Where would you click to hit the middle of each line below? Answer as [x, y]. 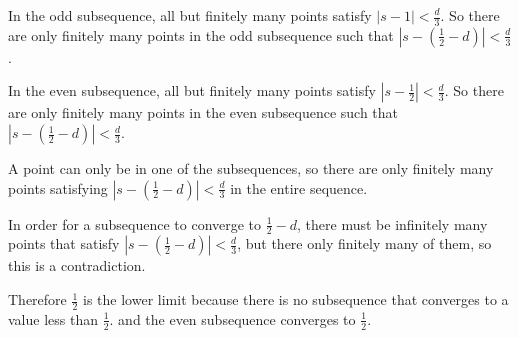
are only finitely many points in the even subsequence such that [203, 112]
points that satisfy [64, 243]
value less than [53, 318]
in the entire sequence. [299, 187]
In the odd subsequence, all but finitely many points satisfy [190, 15]
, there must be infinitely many [392, 223]
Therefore [37, 299]
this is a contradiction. [77, 265]
